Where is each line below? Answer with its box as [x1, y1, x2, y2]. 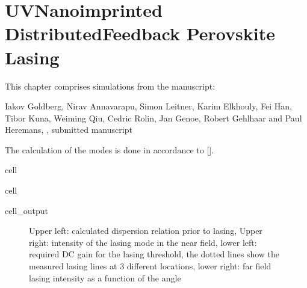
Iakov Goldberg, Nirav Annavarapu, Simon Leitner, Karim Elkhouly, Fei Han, [5, 100, 292, 112]
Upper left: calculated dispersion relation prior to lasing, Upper [29, 224, 262, 237]
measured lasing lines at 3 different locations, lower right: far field [29, 260, 271, 272]
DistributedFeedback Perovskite [5, 21, 275, 46]
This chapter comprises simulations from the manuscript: [5, 79, 216, 92]
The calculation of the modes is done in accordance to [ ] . [5, 143, 214, 156]
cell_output [5, 204, 48, 216]
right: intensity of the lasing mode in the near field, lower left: [29, 236, 257, 248]
